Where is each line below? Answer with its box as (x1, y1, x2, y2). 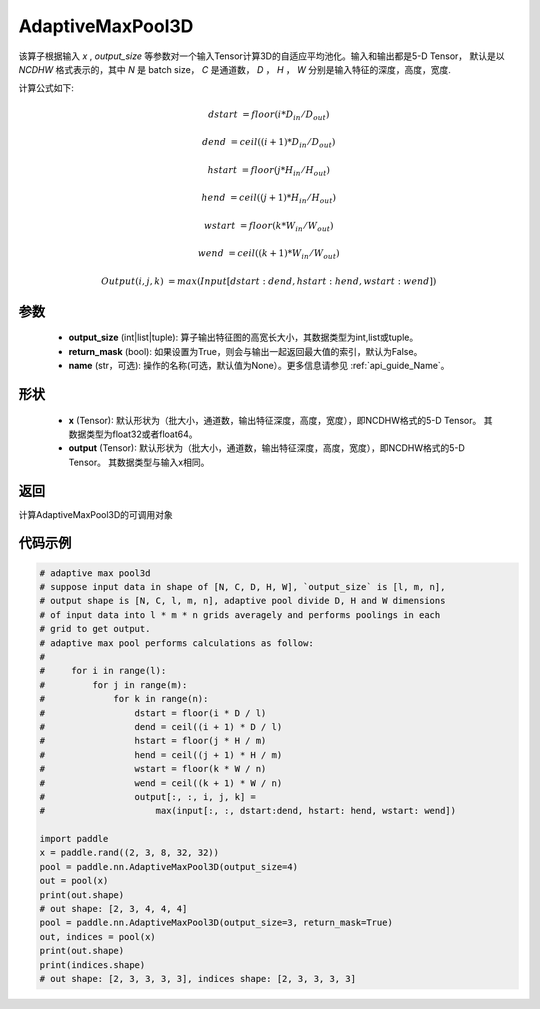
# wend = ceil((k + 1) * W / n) (39, 777, 283, 789)
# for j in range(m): (39, 679, 188, 690)
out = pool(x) (39, 875, 109, 887)
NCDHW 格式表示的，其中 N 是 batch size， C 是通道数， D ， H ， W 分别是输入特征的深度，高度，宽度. (18, 63, 452, 75)
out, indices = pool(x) (39, 931, 157, 942)
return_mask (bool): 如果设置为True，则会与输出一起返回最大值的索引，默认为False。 (68, 345, 423, 357)
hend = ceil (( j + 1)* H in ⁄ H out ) (201, 192, 337, 205)
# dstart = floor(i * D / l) (39, 707, 267, 719)
